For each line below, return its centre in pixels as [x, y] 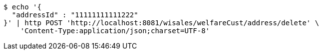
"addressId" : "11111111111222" [75, 15]
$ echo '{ [22, 7]
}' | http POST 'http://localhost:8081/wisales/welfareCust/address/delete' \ [161, 23]
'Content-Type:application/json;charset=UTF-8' [115, 31]
